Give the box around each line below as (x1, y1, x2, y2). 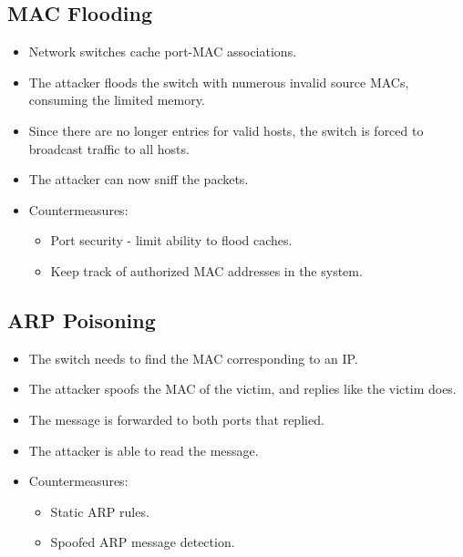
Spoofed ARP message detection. (50, 532, 235, 552)
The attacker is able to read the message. (28, 440, 259, 459)
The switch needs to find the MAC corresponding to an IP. (28, 348, 358, 367)
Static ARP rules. (50, 501, 149, 521)
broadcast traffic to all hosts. (28, 139, 190, 158)
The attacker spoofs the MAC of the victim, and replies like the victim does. (28, 379, 457, 398)
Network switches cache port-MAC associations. (28, 42, 297, 61)
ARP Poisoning (7, 305, 156, 334)
